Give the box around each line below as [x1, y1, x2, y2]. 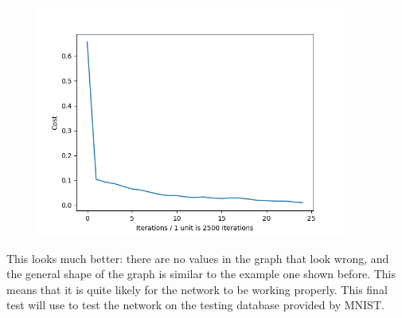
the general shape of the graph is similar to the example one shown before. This [6, 265, 396, 282]
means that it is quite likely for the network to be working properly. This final [6, 281, 388, 297]
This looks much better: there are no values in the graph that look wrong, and [6, 249, 389, 266]
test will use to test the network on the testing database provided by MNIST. [6, 296, 384, 313]
